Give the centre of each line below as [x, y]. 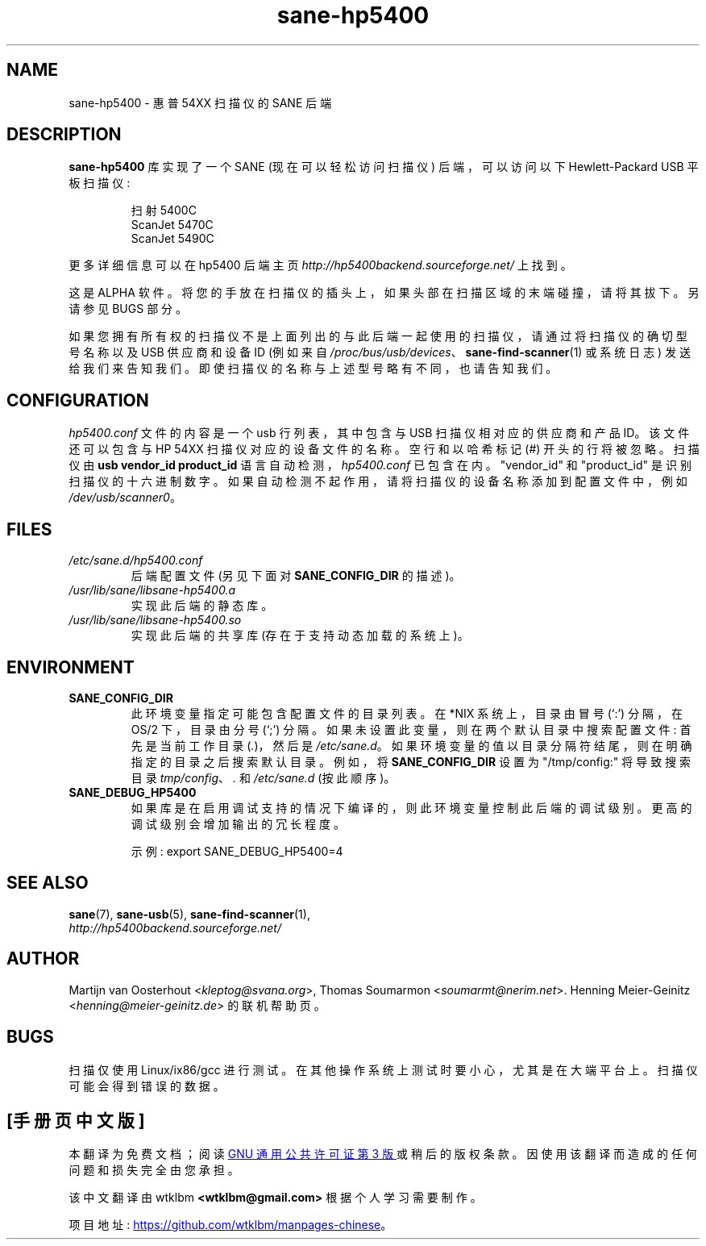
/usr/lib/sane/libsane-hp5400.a [152, 590]
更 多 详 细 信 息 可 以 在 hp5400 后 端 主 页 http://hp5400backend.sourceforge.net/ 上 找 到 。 [320, 265]
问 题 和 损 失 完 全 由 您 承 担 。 [154, 1170]
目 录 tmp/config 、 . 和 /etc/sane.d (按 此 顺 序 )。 [263, 777]
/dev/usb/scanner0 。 [125, 498]
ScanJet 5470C [172, 225]
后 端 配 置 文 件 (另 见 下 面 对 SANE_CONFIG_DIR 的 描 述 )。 [296, 576]
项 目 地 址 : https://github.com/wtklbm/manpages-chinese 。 [230, 1225]
